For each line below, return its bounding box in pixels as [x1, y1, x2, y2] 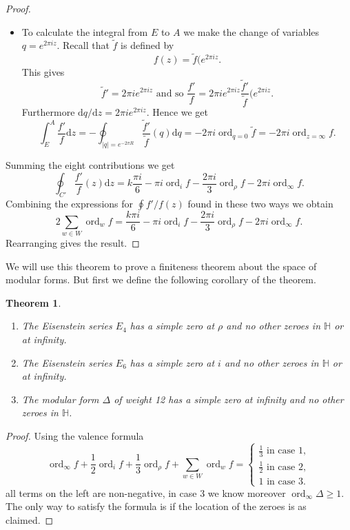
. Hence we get [146, 105, 209, 119]
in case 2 [267, 462, 303, 472]
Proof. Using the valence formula [6, 428, 144, 442]
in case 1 [267, 446, 303, 456]
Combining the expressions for [6, 196, 134, 211]
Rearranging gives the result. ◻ [6, 235, 140, 249]
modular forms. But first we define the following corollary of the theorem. [6, 272, 316, 287]
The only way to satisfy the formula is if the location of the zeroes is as [6, 499, 307, 513]
